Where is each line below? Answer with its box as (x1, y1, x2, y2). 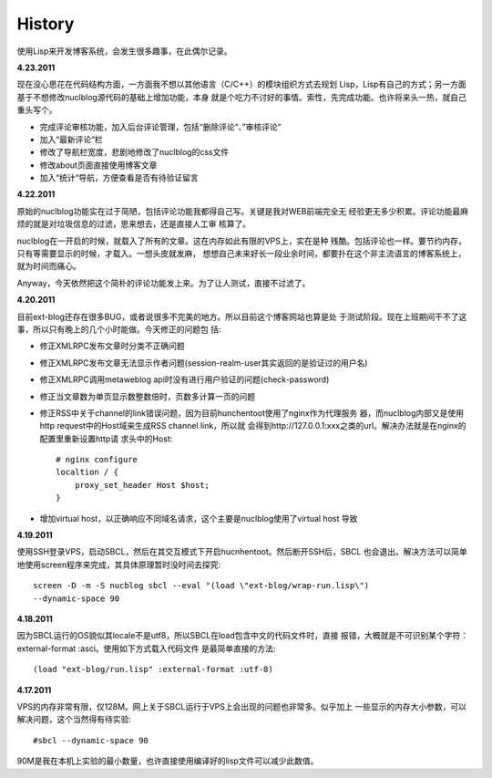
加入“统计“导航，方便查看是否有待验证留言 (39, 172, 200, 183)
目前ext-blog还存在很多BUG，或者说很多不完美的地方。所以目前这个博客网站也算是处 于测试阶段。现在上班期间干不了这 (16, 311, 467, 322)
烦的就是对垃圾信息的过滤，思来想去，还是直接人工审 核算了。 (16, 219, 251, 230)
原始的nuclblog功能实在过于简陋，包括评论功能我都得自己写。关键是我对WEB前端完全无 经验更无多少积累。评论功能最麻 (16, 205, 469, 216)
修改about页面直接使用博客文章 (39, 160, 158, 171)
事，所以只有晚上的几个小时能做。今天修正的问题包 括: (16, 324, 221, 335)
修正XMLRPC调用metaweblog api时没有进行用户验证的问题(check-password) (39, 374, 330, 385)
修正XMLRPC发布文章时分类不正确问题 (39, 340, 186, 351)
